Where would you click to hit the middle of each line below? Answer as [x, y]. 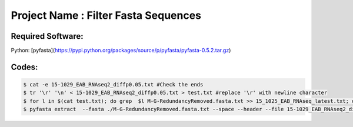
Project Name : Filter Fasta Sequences [106, 15]
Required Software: [47, 36]
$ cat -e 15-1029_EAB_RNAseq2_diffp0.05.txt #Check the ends [113, 85]
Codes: [24, 67]
